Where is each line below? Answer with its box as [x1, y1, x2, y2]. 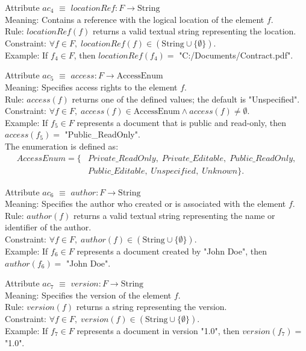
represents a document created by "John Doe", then [76, 244, 267, 257]
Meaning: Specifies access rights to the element [5, 80, 178, 93]
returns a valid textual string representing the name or [73, 209, 275, 221]
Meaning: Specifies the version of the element [5, 288, 172, 301]
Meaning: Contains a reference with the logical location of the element [5, 13, 264, 25]
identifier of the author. [5, 221, 92, 233]
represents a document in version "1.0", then [76, 324, 240, 337]
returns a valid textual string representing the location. [92, 25, 296, 37]
